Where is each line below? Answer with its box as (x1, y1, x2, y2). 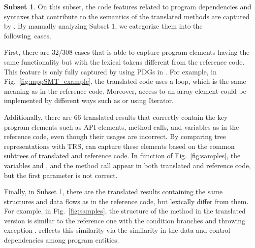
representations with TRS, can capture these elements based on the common (4, 141, 235, 151)
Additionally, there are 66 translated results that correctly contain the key (4, 111, 228, 122)
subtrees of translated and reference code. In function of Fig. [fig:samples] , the (4, 150, 241, 161)
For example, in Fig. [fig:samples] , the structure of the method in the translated (4, 206, 246, 216)
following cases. (4, 30, 51, 40)
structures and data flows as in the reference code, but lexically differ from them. (4, 196, 249, 206)
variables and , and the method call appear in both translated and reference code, (4, 160, 251, 170)
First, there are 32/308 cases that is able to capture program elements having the (4, 47, 250, 57)
